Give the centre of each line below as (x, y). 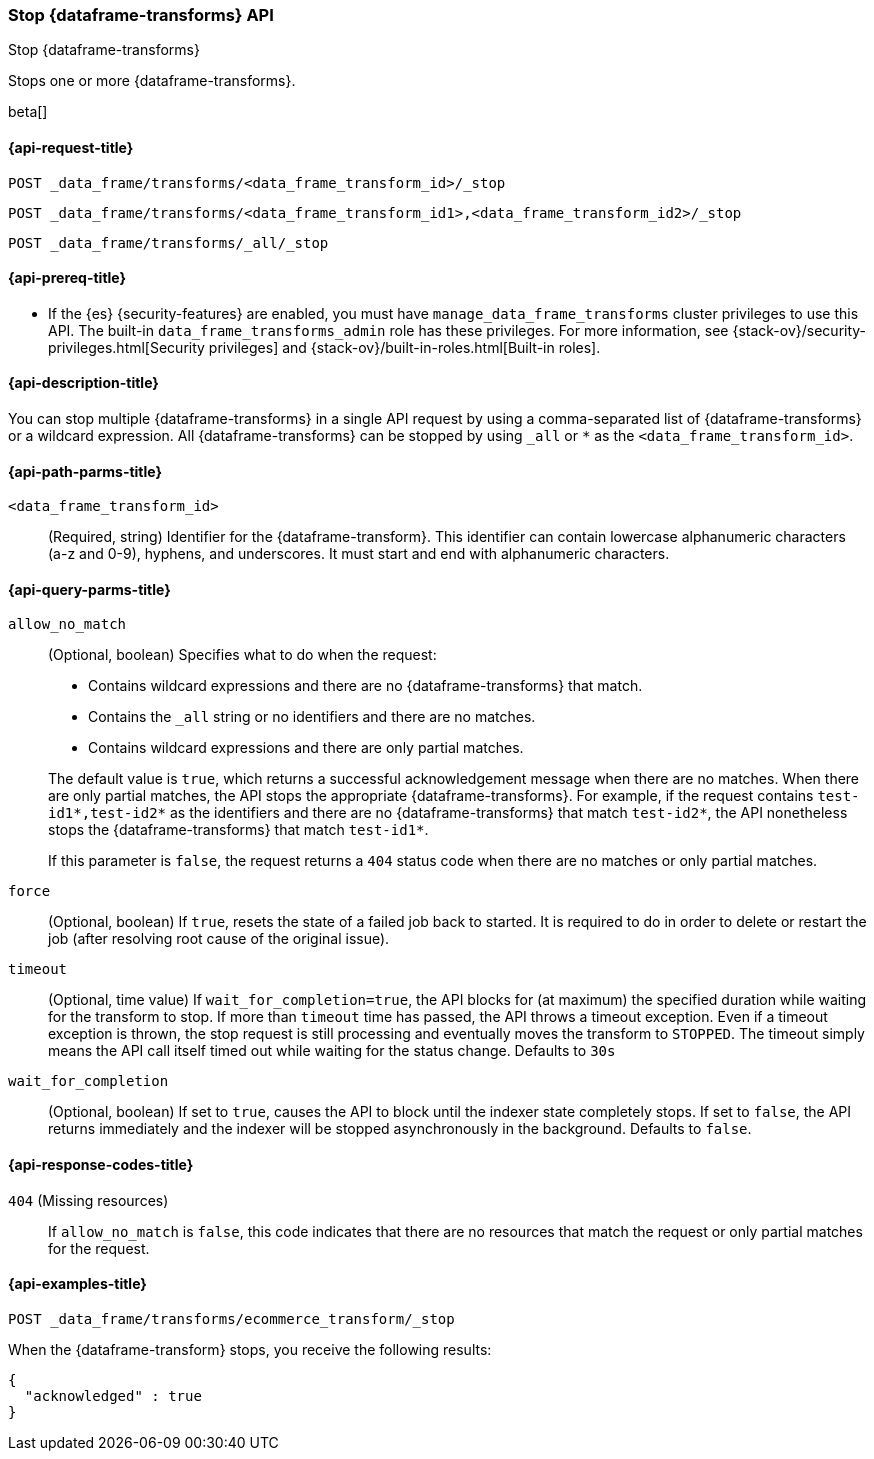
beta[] (28, 112)
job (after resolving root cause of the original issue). (219, 939)
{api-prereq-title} (67, 278)
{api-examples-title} (77, 1284)
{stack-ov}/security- (799, 330)
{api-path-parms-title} (85, 471)
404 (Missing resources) (88, 1200)
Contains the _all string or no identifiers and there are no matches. (312, 717)
